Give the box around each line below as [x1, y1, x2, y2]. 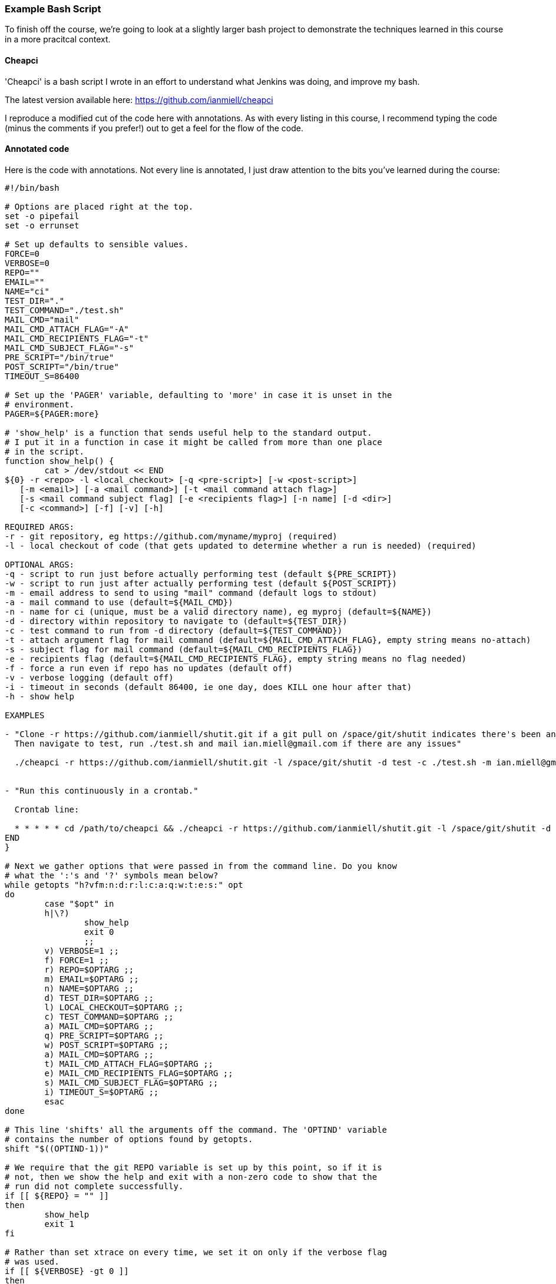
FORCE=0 [5, 248, 40, 258]
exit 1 [44, 1219, 75, 1229]
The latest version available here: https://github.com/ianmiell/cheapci [5, 94, 273, 105]
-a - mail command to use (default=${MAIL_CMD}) [5, 597, 233, 607]
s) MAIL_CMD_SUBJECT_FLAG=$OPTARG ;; [44, 1077, 219, 1087]
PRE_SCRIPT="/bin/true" [5, 352, 114, 362]
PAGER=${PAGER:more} [5, 409, 100, 419]
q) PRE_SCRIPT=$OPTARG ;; [44, 1030, 164, 1040]
